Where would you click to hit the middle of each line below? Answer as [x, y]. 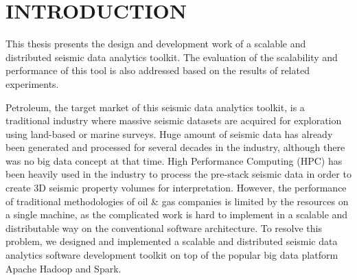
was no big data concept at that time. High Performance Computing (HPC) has [174, 160]
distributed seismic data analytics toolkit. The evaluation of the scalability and [172, 57]
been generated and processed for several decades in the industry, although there [175, 147]
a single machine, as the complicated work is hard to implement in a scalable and [177, 214]
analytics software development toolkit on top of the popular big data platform [172, 255]
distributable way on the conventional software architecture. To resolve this [164, 227]
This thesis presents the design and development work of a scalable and [156, 44]
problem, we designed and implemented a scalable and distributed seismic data [172, 241]
